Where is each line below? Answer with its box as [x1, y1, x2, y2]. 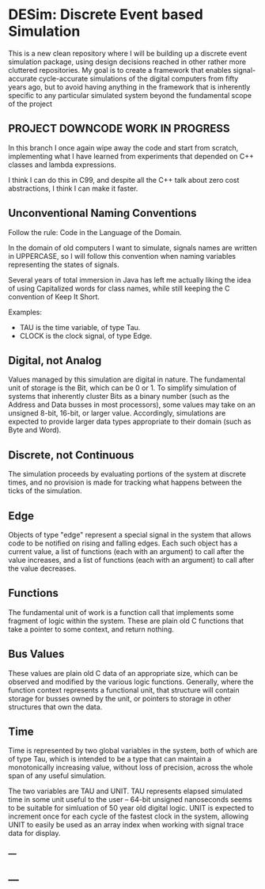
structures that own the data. [8, 702, 103, 712]
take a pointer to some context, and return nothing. [8, 624, 174, 634]
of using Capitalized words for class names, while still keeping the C [8, 283, 231, 293]
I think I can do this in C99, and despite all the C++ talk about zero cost [8, 175, 240, 184]
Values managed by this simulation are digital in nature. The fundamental [8, 374, 246, 385]
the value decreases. [8, 564, 77, 573]
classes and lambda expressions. [8, 160, 117, 169]
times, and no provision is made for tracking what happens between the [8, 477, 243, 488]
